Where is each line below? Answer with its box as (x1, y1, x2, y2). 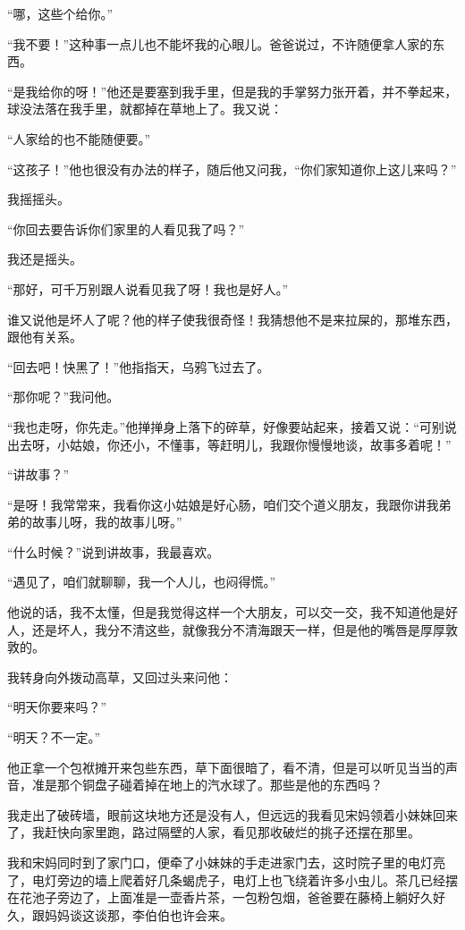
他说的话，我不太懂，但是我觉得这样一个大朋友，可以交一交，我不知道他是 (7, 603, 445, 621)
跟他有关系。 (7, 327, 82, 346)
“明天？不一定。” (7, 728, 101, 747)
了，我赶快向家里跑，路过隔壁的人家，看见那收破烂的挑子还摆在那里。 (7, 823, 420, 841)
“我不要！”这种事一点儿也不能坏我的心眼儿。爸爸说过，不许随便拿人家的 (7, 34, 433, 53)
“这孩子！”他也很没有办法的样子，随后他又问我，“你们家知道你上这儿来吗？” (7, 159, 457, 178)
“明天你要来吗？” (7, 697, 107, 716)
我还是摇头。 (7, 249, 82, 268)
